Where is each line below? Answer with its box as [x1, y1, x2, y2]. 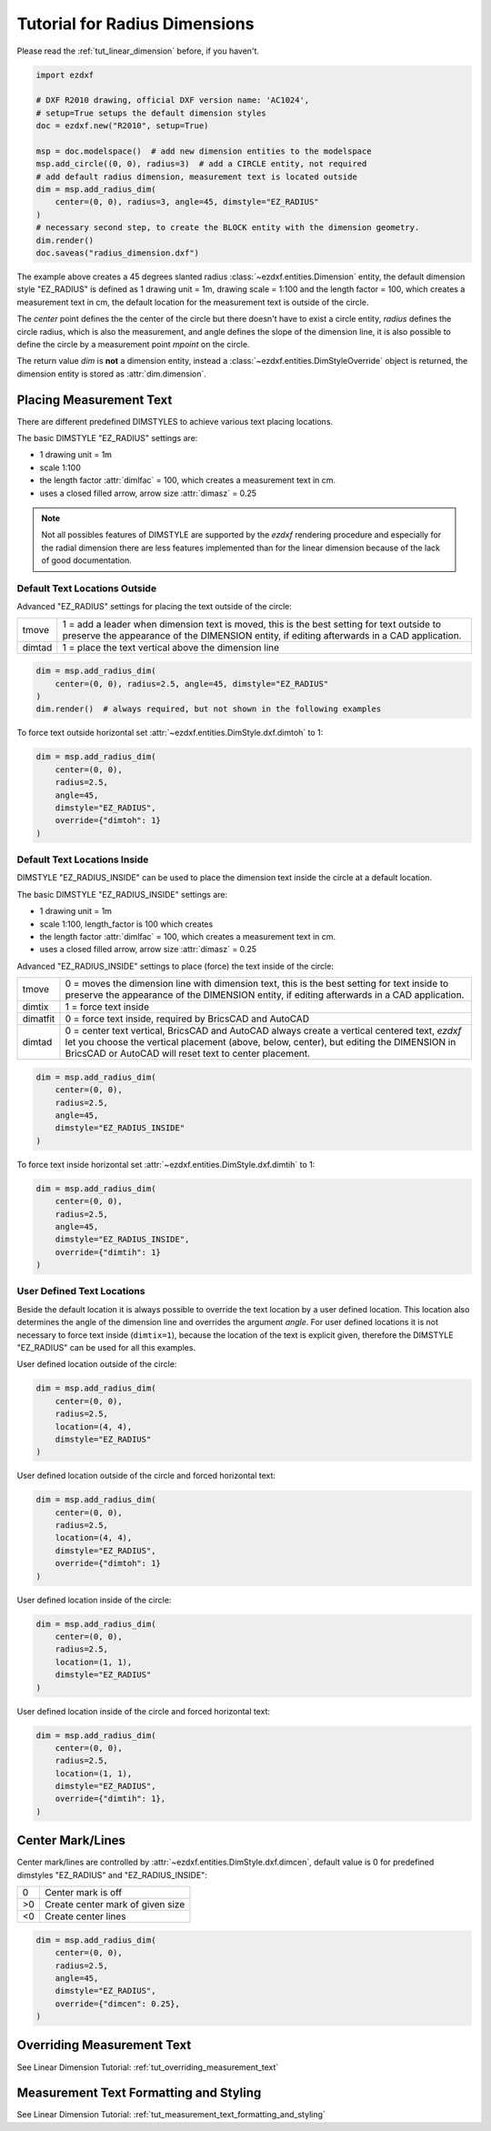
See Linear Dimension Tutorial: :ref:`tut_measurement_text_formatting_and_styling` [16, 2109, 326, 2120]
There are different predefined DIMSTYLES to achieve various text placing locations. [16, 416, 334, 427]
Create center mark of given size [44, 1898, 185, 1911]
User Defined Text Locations [16, 1285, 145, 1298]
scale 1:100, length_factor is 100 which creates [39, 919, 214, 930]
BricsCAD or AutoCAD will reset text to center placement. [65, 1047, 311, 1060]
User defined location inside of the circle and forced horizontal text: [16, 1705, 271, 1716]
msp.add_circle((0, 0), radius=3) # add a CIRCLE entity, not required [35, 159, 367, 169]
